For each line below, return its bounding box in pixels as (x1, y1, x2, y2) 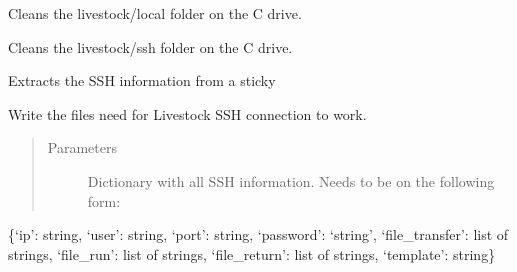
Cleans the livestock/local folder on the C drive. (8, 3, 302, 23)
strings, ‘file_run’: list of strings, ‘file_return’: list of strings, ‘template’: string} (8, 243, 496, 264)
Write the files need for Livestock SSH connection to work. (8, 103, 367, 124)
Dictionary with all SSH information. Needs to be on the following (87, 170, 495, 191)
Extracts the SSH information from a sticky (8, 70, 276, 91)
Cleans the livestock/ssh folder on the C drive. (8, 36, 293, 57)
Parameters (47, 137, 117, 158)
